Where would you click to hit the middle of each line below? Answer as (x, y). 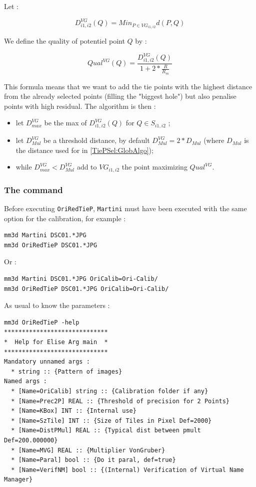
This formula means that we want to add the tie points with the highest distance (128, 86)
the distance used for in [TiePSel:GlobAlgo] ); (84, 150)
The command (33, 189)
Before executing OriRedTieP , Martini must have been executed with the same (125, 208)
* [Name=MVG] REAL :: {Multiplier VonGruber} (88, 450)
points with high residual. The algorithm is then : (80, 106)
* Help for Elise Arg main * (56, 342)
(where (214, 140)
